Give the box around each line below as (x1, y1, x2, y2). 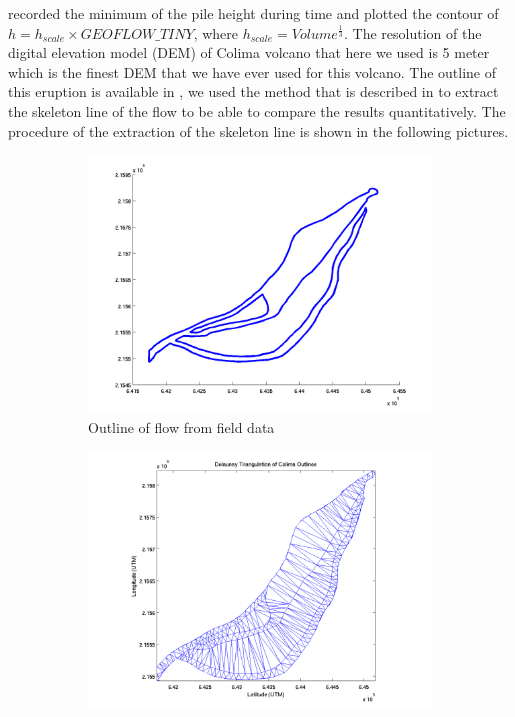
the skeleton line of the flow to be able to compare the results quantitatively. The (8, 100, 506, 121)
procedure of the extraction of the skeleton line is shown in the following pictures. (8, 120, 509, 141)
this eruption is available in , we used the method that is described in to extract (8, 81, 499, 102)
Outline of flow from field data (88, 416, 275, 437)
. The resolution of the (344, 22, 482, 43)
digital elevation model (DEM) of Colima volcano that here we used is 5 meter (8, 42, 490, 63)
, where (193, 22, 239, 43)
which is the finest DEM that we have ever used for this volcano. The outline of (8, 61, 497, 82)
